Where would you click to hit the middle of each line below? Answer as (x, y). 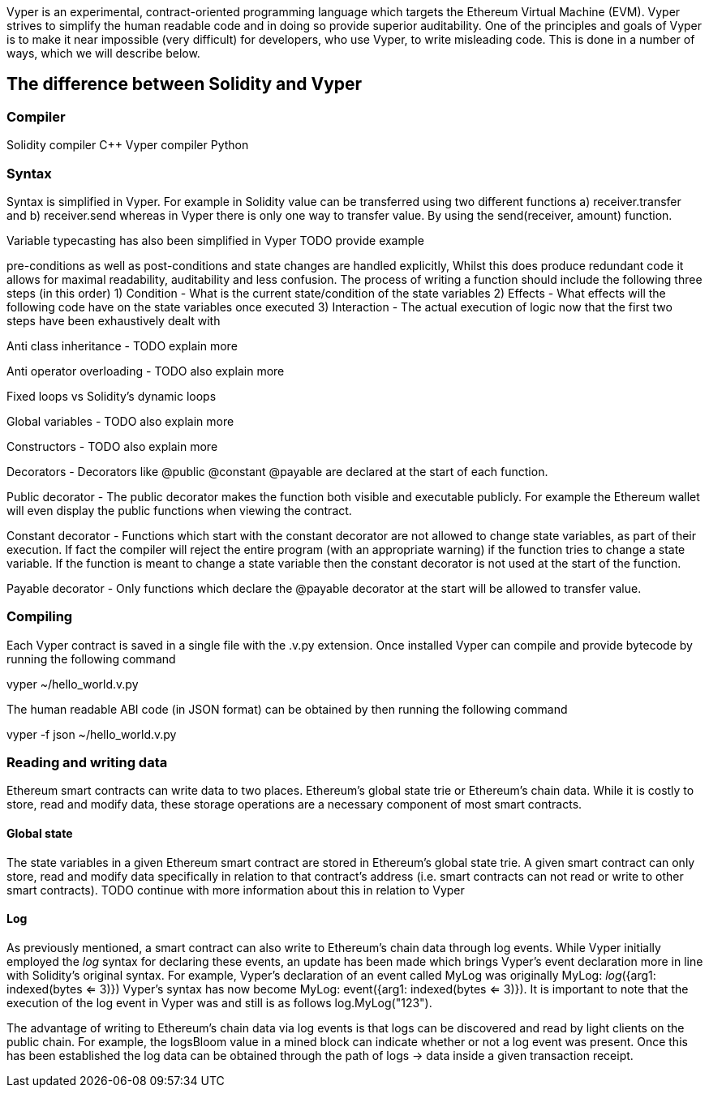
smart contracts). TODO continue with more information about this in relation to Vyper (236, 890)
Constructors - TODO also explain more (112, 446)
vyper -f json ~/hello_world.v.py (92, 734)
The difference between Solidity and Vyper (185, 84)
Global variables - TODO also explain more (120, 421)
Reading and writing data (87, 763)
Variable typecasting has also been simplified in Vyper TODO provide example (215, 240)
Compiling (40, 617)
